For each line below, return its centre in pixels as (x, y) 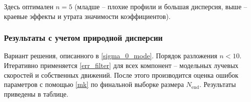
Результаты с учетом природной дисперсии (83, 38)
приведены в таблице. (36, 93)
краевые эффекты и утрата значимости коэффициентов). (87, 16)
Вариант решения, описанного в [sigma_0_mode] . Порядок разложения (111, 56)
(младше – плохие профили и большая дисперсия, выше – (161, 6)
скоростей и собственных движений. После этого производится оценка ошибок (121, 75)
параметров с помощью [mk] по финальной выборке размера (94, 84)
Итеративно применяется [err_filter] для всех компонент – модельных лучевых (121, 65)
